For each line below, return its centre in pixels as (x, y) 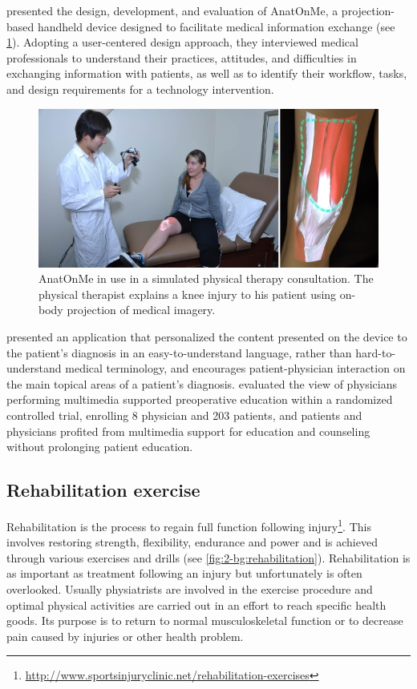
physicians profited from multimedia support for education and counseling (188, 431)
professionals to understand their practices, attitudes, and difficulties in (182, 57)
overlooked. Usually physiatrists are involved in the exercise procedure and (190, 589)
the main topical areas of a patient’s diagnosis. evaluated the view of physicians (202, 383)
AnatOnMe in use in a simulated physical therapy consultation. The (206, 278)
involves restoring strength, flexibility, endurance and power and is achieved (192, 542)
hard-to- (376, 352)
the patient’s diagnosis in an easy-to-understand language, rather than (179, 352)
